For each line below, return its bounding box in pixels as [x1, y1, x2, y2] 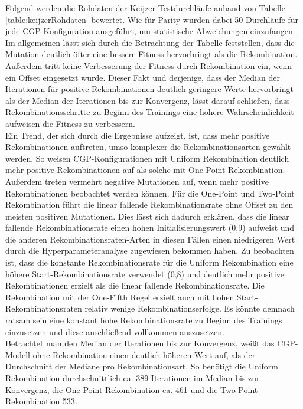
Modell [5, 348, 31, 361]
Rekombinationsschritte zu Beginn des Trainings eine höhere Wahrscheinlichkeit [5, 106, 294, 118]
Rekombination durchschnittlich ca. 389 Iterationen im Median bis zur [5, 372, 260, 384]
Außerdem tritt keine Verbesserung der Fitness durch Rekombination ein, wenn [5, 59, 292, 71]
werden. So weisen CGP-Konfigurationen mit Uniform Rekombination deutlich [5, 152, 289, 164]
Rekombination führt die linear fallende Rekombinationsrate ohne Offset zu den [5, 198, 294, 211]
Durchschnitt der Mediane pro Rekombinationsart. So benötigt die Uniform [5, 360, 279, 372]
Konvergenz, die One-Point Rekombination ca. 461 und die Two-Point [5, 383, 258, 395]
